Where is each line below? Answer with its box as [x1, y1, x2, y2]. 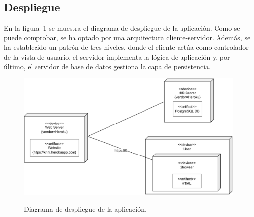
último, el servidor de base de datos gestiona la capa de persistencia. [4, 61, 211, 71]
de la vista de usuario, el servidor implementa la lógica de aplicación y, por [4, 51, 230, 62]
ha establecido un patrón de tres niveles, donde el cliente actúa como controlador [4, 42, 249, 52]
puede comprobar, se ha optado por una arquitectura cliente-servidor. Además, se [4, 32, 251, 42]
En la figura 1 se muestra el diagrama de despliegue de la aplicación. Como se [4, 23, 240, 33]
